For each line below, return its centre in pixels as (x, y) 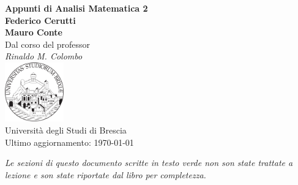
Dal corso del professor (47, 44)
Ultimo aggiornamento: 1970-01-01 (69, 142)
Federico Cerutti (40, 20)
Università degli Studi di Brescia (66, 130)
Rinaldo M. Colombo (44, 56)
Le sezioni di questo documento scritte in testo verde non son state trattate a (149, 163)
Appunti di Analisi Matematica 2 (76, 8)
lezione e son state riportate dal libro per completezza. (106, 174)
